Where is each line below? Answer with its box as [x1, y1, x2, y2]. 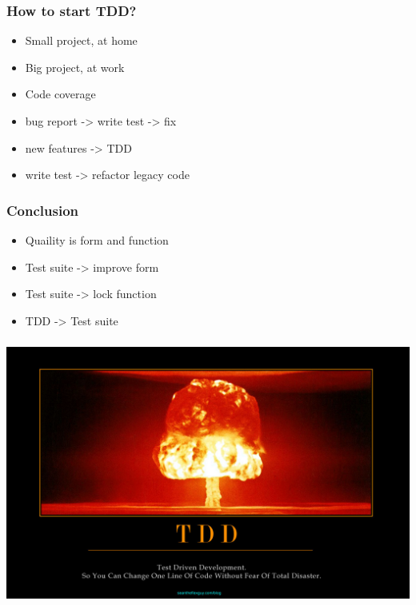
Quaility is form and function [25, 232, 169, 248]
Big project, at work [25, 58, 125, 75]
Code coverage [25, 86, 96, 102]
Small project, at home [25, 32, 138, 49]
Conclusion [6, 200, 78, 220]
